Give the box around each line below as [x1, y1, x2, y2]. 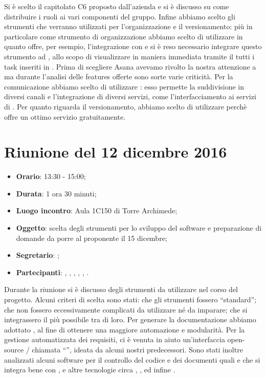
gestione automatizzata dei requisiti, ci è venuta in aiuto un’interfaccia [4, 334, 225, 345]
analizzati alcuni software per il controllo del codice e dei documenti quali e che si [4, 354, 260, 365]
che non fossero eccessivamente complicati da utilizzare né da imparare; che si [4, 304, 248, 315]
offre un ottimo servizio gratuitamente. [4, 111, 126, 122]
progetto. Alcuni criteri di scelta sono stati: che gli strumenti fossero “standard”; [4, 294, 257, 304]
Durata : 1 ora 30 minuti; [16, 188, 97, 198]
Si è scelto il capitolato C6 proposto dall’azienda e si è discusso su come [4, 1, 229, 11]
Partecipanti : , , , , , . [16, 266, 89, 277]
